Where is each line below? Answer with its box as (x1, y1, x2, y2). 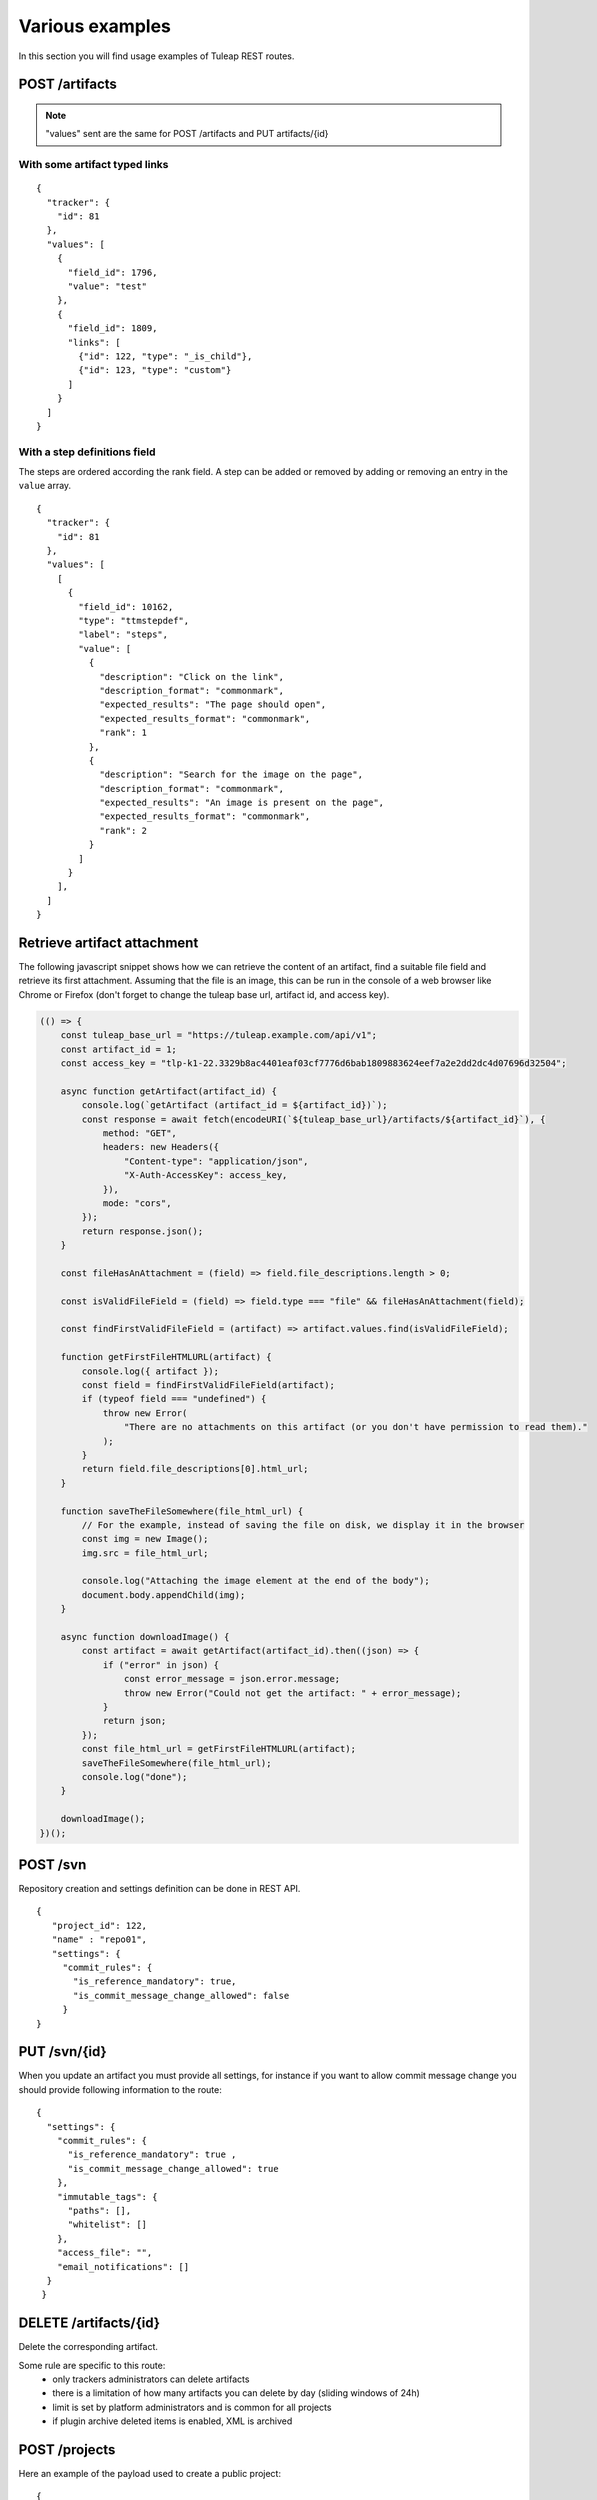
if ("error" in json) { (102, 1659, 220, 1670)
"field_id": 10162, (78, 601, 174, 612)
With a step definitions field (18, 445, 156, 459)
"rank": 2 (99, 825, 148, 836)
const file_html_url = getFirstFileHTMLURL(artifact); (81, 1743, 357, 1755)
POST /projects (18, 2441, 116, 2458)
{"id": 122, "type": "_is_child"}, (78, 350, 253, 362)
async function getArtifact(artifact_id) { (60, 1085, 277, 1097)
